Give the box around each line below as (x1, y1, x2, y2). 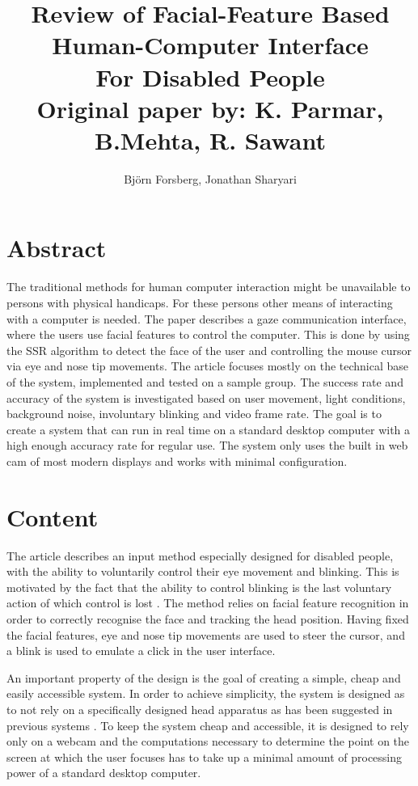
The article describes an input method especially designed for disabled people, (6, 547, 394, 564)
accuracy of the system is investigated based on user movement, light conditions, (6, 389, 406, 406)
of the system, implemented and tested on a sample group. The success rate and (6, 373, 403, 390)
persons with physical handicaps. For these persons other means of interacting (6, 294, 393, 311)
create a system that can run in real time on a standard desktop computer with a (6, 420, 411, 437)
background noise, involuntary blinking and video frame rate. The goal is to (6, 405, 382, 422)
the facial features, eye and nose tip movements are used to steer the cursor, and (6, 626, 405, 643)
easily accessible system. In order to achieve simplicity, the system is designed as (6, 685, 405, 702)
